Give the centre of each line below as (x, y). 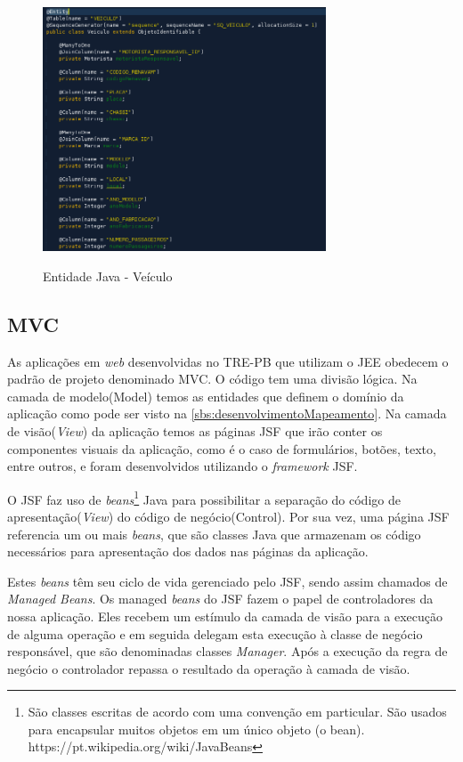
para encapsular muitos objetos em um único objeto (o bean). (196, 729)
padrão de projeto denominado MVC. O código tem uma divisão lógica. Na (212, 379)
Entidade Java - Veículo (108, 276)
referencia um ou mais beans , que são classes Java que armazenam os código (214, 534)
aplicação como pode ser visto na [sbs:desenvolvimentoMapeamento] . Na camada (227, 413)
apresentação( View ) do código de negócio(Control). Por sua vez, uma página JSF (228, 516)
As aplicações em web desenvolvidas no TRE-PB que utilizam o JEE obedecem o (228, 361)
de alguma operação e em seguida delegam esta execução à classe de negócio (215, 633)
